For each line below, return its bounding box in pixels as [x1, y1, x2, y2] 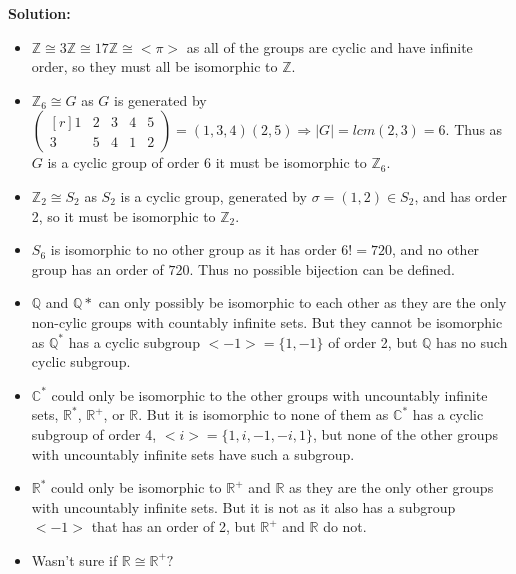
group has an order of [31, 258, 164, 279]
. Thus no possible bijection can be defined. [189, 258, 455, 279]
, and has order [414, 185, 508, 206]
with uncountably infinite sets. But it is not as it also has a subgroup [31, 496, 456, 517]
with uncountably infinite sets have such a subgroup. [31, 443, 355, 464]
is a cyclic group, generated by [120, 185, 307, 206]
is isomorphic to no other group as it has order [50, 239, 337, 260]
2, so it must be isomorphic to [31, 205, 216, 226]
